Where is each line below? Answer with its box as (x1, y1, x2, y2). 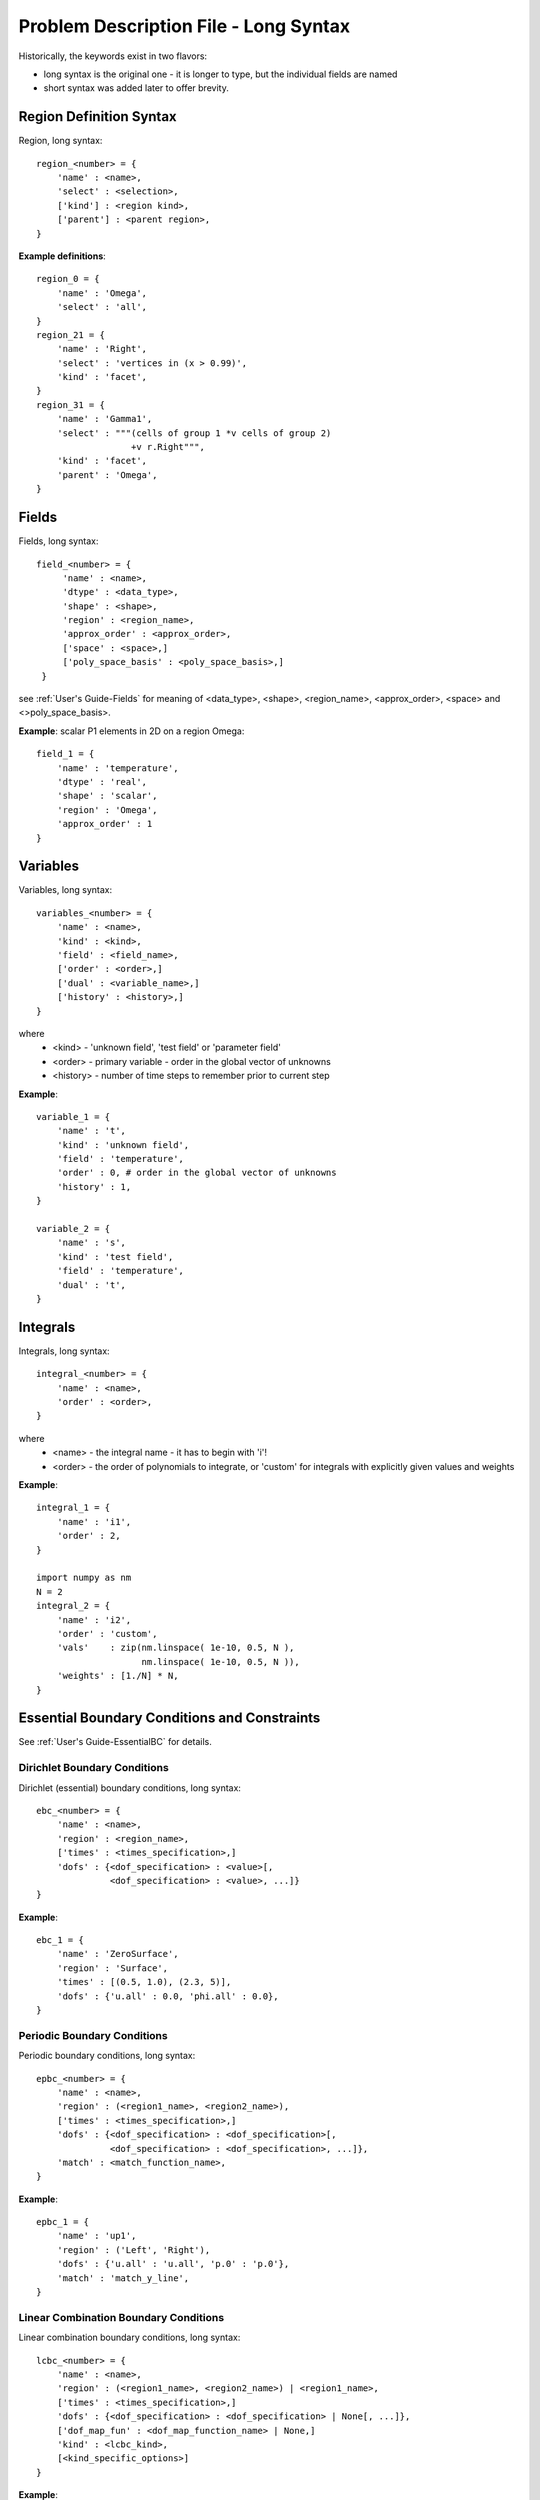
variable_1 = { (36, 1111, 111, 1122)
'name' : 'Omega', (56, 287, 148, 299)
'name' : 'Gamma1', (56, 413, 153, 425)
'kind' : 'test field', (56, 1251, 174, 1262)
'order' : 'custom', (56, 1628, 158, 1639)
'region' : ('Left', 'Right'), (56, 2244, 211, 2255)
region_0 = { (36, 273, 100, 285)
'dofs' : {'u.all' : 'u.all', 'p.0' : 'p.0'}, (56, 2258, 290, 2270)
